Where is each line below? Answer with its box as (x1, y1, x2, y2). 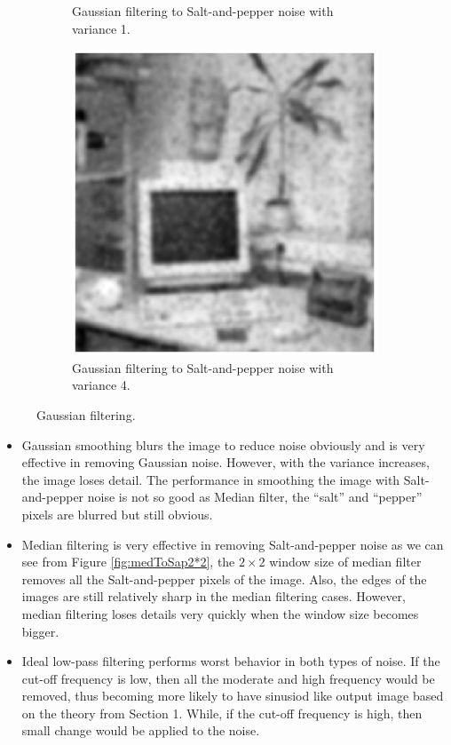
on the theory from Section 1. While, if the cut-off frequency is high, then (21, 703, 423, 722)
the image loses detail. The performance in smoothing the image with (21, 470, 400, 488)
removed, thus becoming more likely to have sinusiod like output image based (21, 686, 444, 705)
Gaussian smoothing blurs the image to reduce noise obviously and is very (21, 435, 425, 454)
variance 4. (72, 376, 131, 394)
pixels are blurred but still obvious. (21, 504, 213, 523)
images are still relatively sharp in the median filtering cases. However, (21, 587, 407, 606)
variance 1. (72, 19, 131, 37)
